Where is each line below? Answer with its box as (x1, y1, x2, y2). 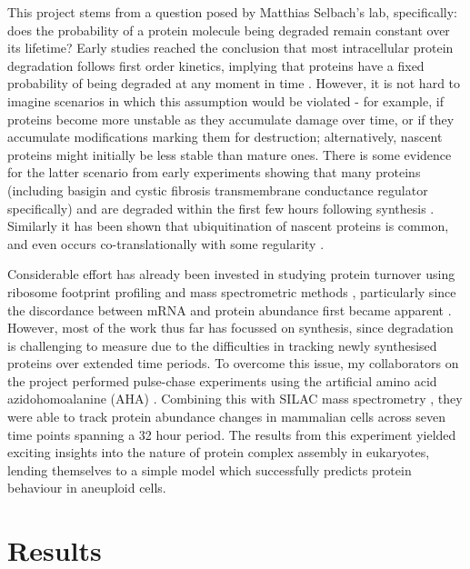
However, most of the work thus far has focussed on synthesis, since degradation (7, 318, 454, 337)
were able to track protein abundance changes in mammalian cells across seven (7, 407, 445, 426)
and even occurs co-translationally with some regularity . (7, 234, 325, 253)
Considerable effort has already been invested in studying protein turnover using (7, 265, 455, 284)
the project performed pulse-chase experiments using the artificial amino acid (7, 371, 437, 390)
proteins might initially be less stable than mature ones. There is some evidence (7, 145, 452, 164)
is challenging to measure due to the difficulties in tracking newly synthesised (7, 335, 437, 354)
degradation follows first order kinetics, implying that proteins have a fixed (7, 55, 425, 75)
